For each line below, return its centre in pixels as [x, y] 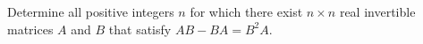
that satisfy [140, 29]
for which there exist [246, 11]
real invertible [377, 11]
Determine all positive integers [91, 11]
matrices [30, 29]
